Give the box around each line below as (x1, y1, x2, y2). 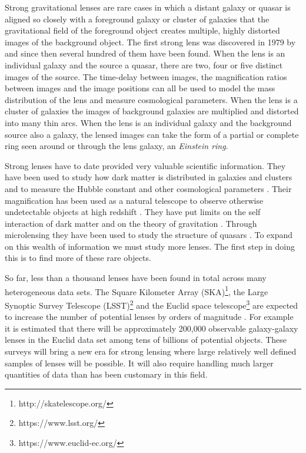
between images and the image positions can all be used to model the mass (5, 82, 275, 94)
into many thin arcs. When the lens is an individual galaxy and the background (5, 116, 292, 128)
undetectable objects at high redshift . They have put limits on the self (5, 206, 261, 218)
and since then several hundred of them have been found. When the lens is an (5, 47, 285, 59)
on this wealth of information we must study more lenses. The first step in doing (5, 240, 295, 252)
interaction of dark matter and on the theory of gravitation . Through (5, 217, 257, 229)
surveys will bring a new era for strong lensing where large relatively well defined (5, 345, 297, 357)
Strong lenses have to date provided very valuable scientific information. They (5, 159, 286, 171)
